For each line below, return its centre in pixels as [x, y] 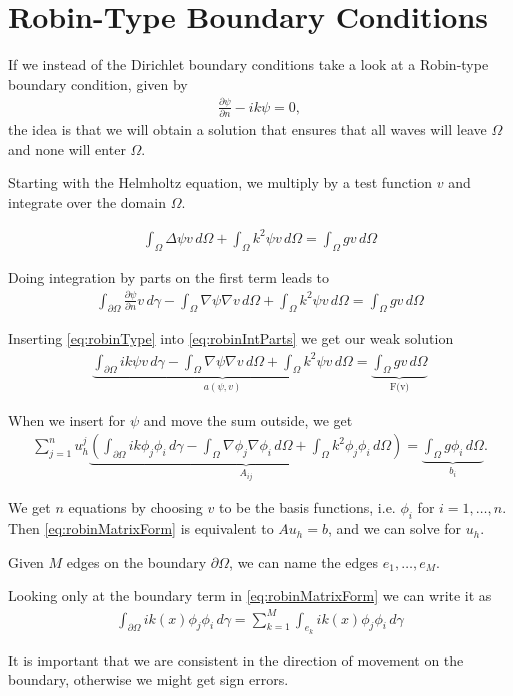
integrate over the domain [87, 201]
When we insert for [67, 419]
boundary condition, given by [98, 83]
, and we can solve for [394, 528]
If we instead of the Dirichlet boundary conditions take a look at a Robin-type [248, 64]
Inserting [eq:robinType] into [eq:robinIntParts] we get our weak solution [231, 338]
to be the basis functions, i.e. [307, 507]
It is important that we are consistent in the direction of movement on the [236, 659]
